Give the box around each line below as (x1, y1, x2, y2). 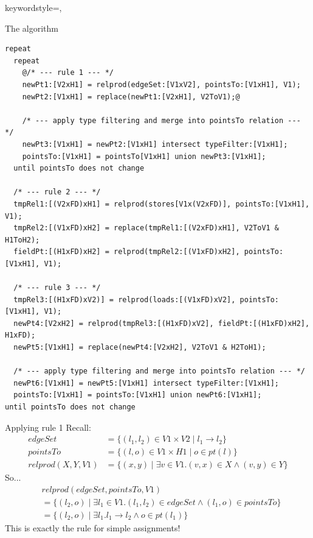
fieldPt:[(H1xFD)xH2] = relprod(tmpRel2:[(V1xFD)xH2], (13, 247, 240, 257)
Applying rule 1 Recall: (5, 420, 91, 433)
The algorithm (5, 21, 58, 34)
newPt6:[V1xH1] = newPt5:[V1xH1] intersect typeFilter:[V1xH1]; (13, 378, 280, 388)
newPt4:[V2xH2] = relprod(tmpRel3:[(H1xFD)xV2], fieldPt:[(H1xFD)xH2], (13, 319, 310, 328)
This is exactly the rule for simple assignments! (5, 521, 181, 534)
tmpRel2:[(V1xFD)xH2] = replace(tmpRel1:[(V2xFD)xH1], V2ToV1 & (13, 224, 280, 233)
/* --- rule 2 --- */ (13, 188, 101, 197)
